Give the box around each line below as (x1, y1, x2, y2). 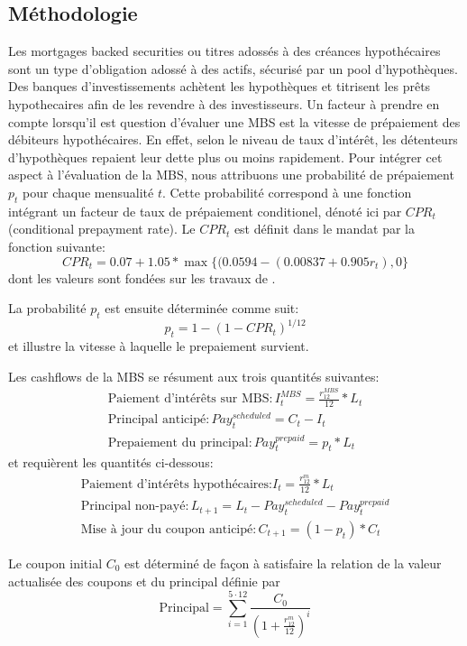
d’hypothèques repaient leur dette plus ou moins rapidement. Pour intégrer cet (8, 147, 443, 166)
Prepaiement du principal (107, 436, 249, 449)
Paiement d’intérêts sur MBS (107, 392, 270, 406)
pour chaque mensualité (23, 182, 154, 201)
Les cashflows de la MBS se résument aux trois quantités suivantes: (8, 366, 380, 385)
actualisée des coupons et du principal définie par (8, 571, 280, 590)
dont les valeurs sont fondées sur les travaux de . (8, 268, 276, 287)
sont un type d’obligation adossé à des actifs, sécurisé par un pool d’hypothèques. (8, 59, 458, 78)
